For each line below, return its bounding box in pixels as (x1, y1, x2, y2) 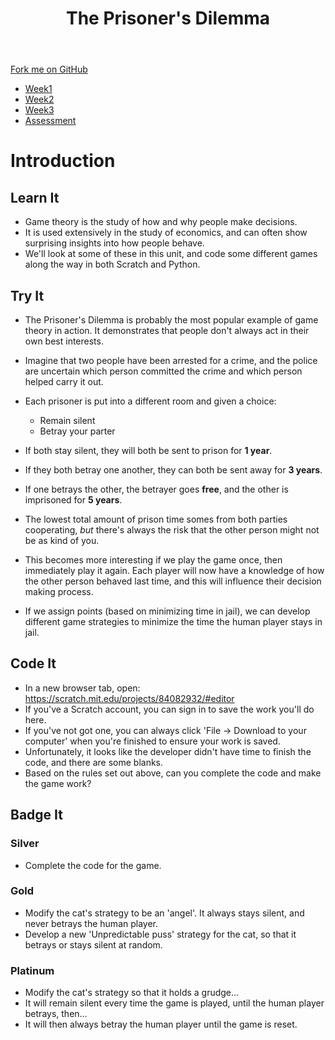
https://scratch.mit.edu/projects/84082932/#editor (24, 692, 235, 704)
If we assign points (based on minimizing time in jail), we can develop (24, 605, 311, 617)
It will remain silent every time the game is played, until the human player (24, 997, 325, 1009)
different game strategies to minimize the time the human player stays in (24, 616, 323, 627)
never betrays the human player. (24, 917, 159, 929)
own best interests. (24, 335, 104, 347)
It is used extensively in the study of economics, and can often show (24, 227, 308, 239)
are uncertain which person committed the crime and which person (24, 365, 303, 377)
